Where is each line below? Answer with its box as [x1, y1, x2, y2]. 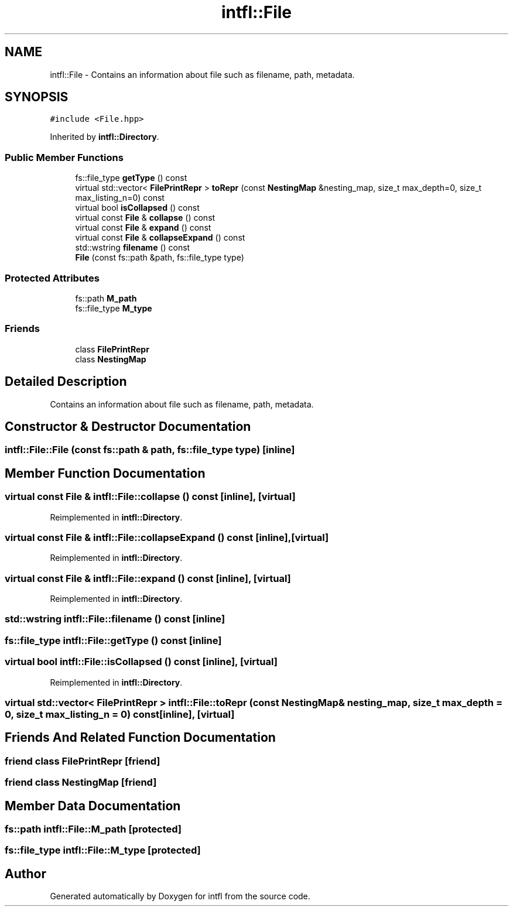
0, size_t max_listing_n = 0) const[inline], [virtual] [5, 708, 235, 720]
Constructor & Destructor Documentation [5, 419, 251, 434]
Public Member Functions [5, 151, 124, 163]
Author [5, 866, 46, 881]
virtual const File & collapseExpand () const [75, 232, 245, 243]
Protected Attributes [5, 272, 100, 284]
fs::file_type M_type [75, 303, 152, 313]
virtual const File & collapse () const [75, 213, 216, 223]
